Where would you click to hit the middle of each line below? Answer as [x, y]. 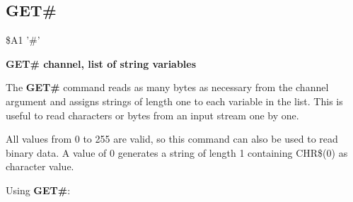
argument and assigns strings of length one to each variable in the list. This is [174, 101]
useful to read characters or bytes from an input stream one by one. [152, 115]
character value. [40, 166]
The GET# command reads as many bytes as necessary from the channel [167, 87]
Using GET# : [38, 190]
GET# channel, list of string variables [101, 63]
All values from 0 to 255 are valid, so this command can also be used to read [172, 139]
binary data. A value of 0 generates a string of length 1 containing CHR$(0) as [177, 152]
